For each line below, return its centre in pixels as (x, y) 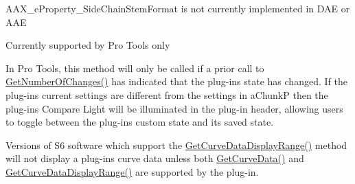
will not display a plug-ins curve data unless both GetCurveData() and (155, 158)
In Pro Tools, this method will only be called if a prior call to (135, 68)
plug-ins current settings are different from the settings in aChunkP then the (167, 94)
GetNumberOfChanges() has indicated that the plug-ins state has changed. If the (176, 81)
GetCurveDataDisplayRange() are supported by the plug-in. (132, 171)
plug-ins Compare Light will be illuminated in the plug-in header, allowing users (174, 108)
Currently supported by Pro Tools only (88, 45)
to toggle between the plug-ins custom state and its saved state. (140, 122)
